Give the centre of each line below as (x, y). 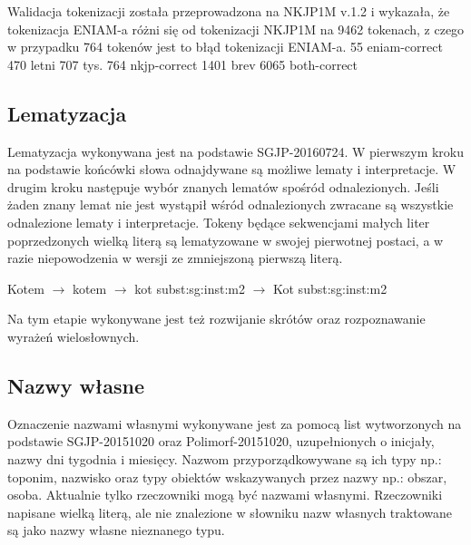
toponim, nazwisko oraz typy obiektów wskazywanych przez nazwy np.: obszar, (227, 477)
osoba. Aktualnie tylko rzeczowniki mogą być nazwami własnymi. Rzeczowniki (225, 495)
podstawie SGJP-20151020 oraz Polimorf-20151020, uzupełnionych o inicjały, (221, 441)
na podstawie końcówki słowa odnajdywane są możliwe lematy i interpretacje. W (232, 169)
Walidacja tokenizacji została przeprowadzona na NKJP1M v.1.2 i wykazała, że (229, 11)
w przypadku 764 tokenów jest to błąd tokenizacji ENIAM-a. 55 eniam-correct (225, 47)
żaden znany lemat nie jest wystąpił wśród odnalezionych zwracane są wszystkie (231, 204)
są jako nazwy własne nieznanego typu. (116, 530)
